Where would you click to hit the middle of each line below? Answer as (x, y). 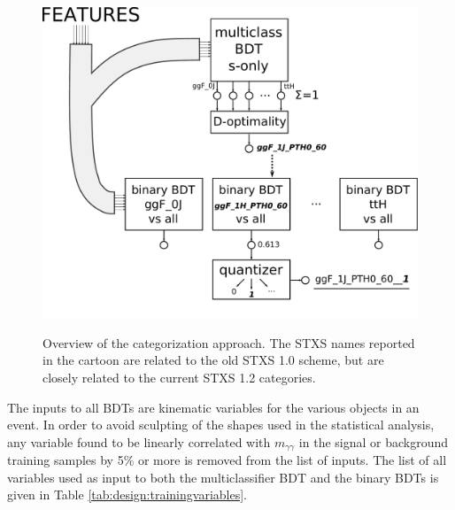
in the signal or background (374, 441)
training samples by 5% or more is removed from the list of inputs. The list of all (227, 460)
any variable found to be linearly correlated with (139, 441)
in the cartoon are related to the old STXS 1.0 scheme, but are (213, 360)
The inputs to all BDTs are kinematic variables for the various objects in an (213, 407)
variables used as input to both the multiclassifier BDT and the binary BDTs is (223, 477)
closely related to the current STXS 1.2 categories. (179, 377)
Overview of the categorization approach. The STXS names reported (229, 342)
